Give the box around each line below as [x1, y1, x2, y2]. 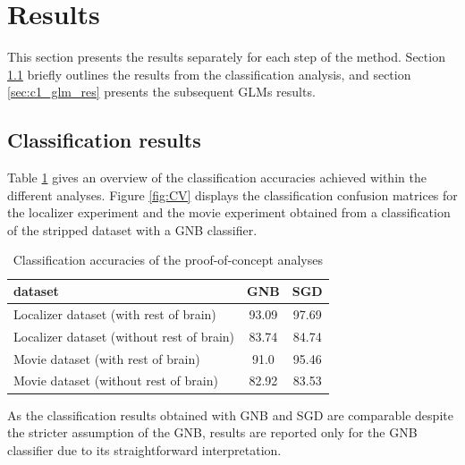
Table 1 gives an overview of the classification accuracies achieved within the [7, 168, 427, 187]
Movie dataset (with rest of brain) [13, 349, 200, 368]
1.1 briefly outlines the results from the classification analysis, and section [7, 64, 411, 83]
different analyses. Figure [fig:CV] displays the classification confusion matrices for [7, 185, 458, 204]
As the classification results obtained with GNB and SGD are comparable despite [7, 405, 453, 424]
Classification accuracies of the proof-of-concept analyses [13, 250, 323, 269]
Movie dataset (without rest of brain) [13, 371, 218, 390]
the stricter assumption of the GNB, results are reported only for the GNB [7, 423, 418, 442]
